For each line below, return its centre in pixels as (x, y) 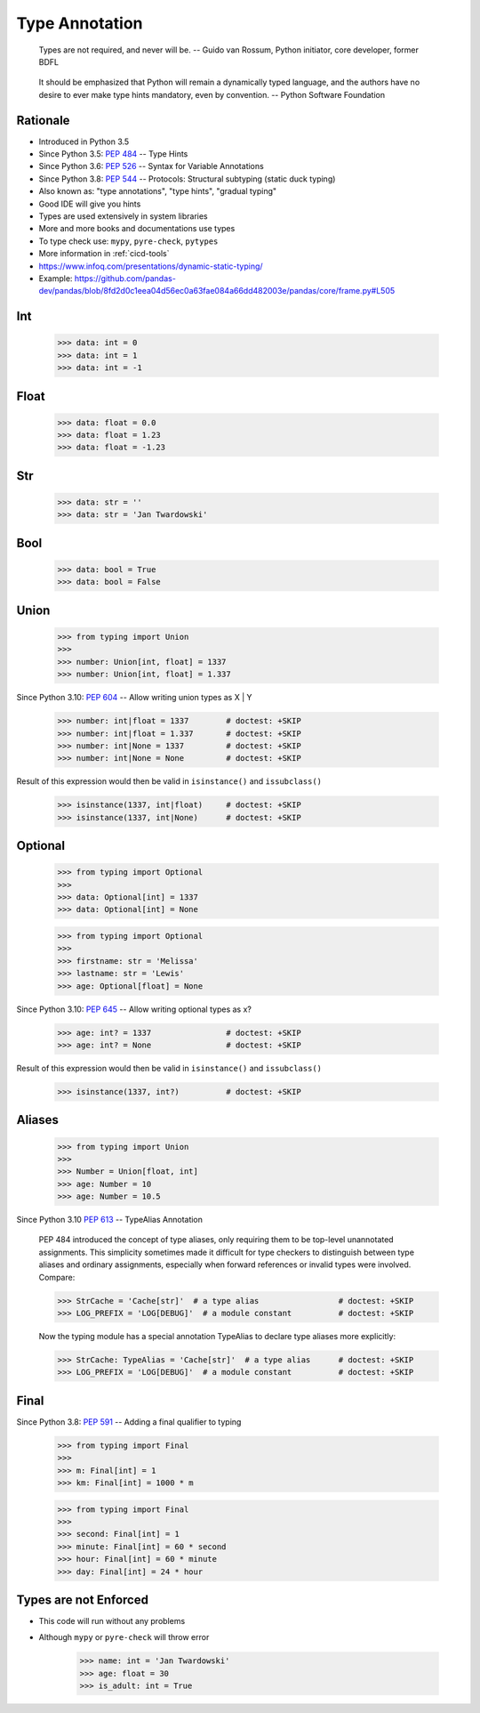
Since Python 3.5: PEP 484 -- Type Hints (113, 154)
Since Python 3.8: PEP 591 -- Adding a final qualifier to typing (129, 1422)
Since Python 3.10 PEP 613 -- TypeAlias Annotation (110, 1220)
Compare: (57, 1277)
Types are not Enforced (82, 1600)
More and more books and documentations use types (137, 229)
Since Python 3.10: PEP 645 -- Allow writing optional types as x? (134, 1009)
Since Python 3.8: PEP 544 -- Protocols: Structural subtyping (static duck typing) (187, 179)
